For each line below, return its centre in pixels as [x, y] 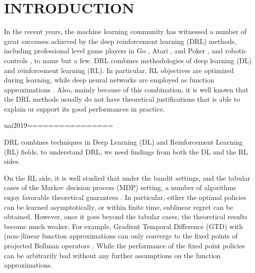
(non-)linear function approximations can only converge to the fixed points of [121, 236]
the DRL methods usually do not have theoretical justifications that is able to [122, 99]
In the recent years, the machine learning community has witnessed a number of [125, 31]
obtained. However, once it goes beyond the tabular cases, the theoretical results [126, 216]
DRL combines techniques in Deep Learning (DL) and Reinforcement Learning [123, 142]
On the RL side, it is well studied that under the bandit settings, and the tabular [127, 177]
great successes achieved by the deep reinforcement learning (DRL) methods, [120, 41]
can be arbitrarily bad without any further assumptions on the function [112, 255]
